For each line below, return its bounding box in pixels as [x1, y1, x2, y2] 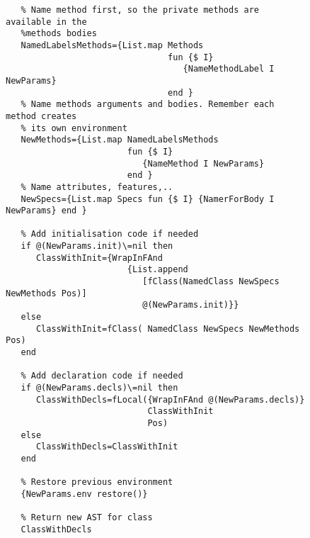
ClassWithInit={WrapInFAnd [35, 252, 163, 263]
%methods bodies [21, 28, 97, 39]
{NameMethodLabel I [183, 64, 275, 74]
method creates [6, 111, 77, 121]
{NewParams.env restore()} [21, 488, 148, 499]
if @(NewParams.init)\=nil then [21, 241, 173, 252]
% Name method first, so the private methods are [21, 5, 259, 15]
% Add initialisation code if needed [21, 229, 199, 240]
